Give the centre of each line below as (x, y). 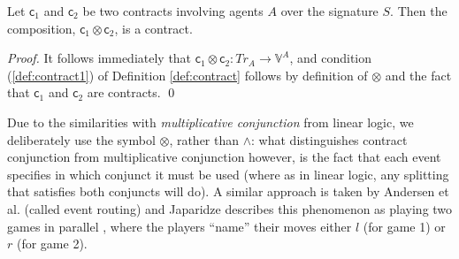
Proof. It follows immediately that (99, 58)
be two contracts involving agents (173, 11)
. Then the (419, 11)
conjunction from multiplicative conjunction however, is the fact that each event (224, 157)
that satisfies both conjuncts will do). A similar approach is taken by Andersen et (228, 191)
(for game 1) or (404, 226)
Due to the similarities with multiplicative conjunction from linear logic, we (210, 122)
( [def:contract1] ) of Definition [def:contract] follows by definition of (187, 75)
